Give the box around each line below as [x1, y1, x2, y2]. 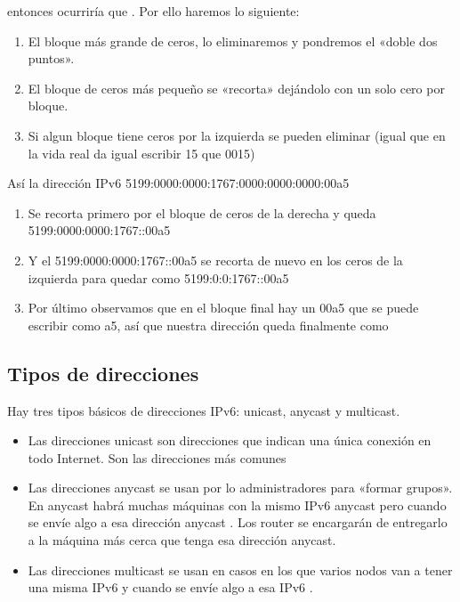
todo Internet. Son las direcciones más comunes [28, 448, 286, 467]
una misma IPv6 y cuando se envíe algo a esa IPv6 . [28, 578, 313, 597]
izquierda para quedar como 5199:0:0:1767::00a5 [28, 268, 289, 287]
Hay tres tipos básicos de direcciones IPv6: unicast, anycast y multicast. [7, 401, 400, 419]
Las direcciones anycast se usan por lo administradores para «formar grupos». [28, 478, 453, 497]
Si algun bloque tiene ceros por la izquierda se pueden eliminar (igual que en [28, 126, 446, 144]
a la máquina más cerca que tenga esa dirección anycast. [28, 531, 336, 549]
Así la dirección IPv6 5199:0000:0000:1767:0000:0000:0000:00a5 [7, 174, 350, 192]
